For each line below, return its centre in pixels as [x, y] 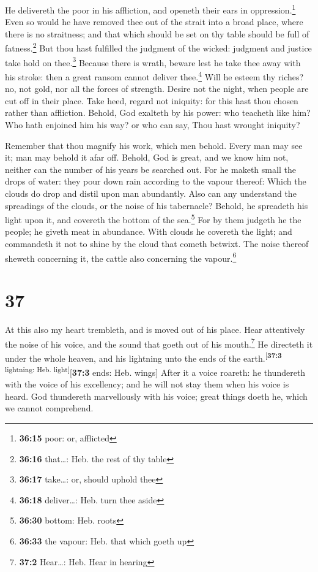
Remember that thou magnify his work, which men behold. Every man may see [154, 145]
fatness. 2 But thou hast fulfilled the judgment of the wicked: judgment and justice [158, 47]
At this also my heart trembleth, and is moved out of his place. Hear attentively [155, 329]
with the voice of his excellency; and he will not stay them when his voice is [147, 384]
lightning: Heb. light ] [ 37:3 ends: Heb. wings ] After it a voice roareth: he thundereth [155, 371]
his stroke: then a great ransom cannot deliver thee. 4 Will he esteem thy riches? [154, 75]
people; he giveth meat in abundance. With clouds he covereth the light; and [149, 231]
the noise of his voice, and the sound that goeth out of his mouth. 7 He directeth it [159, 343]
